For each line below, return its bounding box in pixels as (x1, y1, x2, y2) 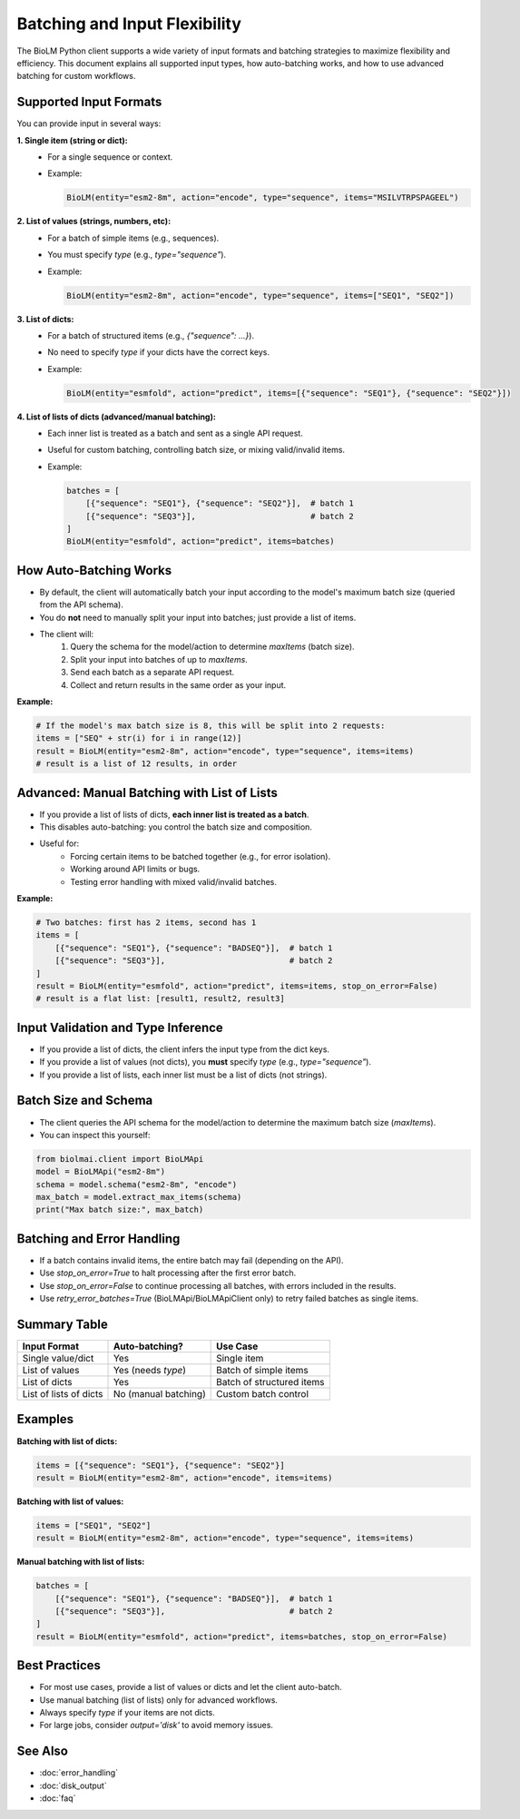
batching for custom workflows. (16, 71, 136, 82)
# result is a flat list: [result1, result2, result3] (35, 994, 285, 1004)
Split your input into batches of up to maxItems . (70, 654, 249, 664)
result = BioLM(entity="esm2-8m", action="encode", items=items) (35, 1472, 333, 1483)
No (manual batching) (113, 1388, 206, 1401)
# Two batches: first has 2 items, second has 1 (35, 917, 257, 928)
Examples (16, 1411, 74, 1427)
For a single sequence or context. (47, 152, 173, 162)
